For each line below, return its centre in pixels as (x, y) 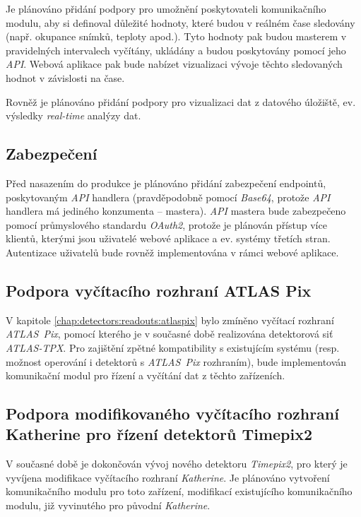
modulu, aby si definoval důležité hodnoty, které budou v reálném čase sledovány (180, 22)
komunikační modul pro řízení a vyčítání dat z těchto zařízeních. (146, 375)
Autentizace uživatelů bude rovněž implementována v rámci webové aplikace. (172, 252)
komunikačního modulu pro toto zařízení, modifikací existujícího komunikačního (179, 491)
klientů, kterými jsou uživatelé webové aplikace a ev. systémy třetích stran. (168, 238)
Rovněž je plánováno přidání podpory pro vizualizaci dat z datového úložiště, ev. (181, 101)
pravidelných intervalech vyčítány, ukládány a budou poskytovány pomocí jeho (176, 50)
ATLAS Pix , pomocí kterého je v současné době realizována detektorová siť (170, 334)
